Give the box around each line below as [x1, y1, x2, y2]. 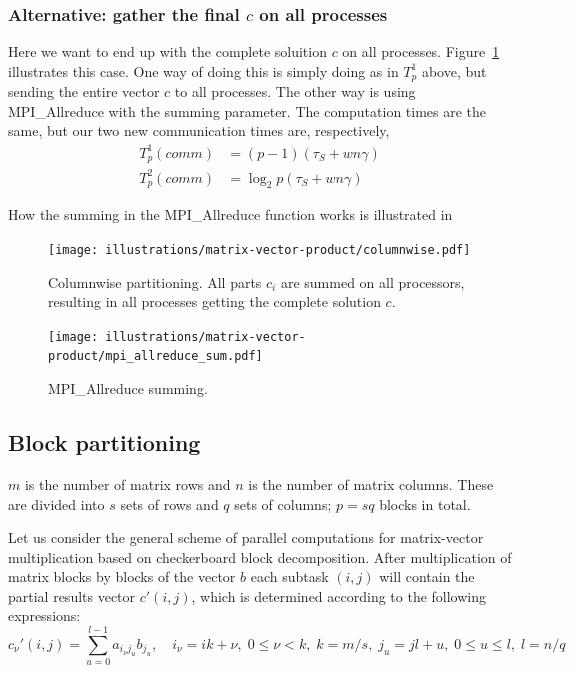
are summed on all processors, [280, 271, 465, 292]
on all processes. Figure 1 [342, 41, 500, 62]
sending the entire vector [8, 81, 160, 102]
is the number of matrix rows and [24, 473, 231, 494]
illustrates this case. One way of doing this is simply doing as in [8, 60, 399, 81]
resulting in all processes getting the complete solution [48, 291, 381, 312]
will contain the [379, 566, 475, 587]
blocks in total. [379, 493, 471, 514]
